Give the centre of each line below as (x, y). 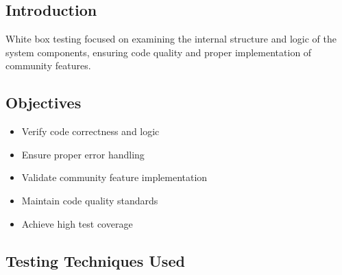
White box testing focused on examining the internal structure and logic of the (171, 39)
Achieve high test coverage (77, 223)
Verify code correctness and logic (90, 131)
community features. (48, 65)
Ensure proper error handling (83, 154)
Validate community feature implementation (114, 177)
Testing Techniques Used (95, 260)
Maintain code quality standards (90, 200)
